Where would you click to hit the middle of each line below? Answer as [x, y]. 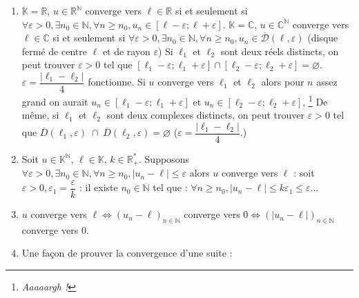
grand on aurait [55, 101]
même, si [40, 115]
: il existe [99, 187]
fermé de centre [54, 51]
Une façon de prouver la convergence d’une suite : [127, 253]
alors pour [283, 82]
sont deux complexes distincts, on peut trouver [206, 115]
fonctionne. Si [117, 82]
